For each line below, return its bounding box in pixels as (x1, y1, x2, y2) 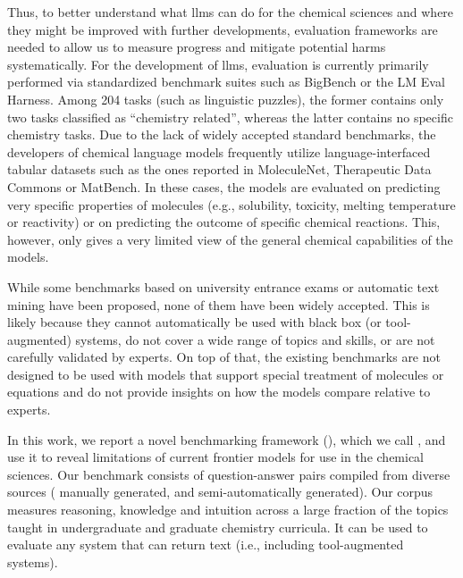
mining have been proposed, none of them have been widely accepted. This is (7, 295, 430, 314)
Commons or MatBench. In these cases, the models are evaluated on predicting (7, 177, 441, 196)
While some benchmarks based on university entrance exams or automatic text (7, 277, 440, 296)
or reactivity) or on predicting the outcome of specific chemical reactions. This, (7, 213, 441, 231)
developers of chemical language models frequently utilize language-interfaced (7, 142, 431, 161)
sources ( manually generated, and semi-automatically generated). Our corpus (7, 482, 434, 501)
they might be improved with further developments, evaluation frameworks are (7, 20, 438, 38)
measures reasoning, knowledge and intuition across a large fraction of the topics (7, 500, 449, 519)
